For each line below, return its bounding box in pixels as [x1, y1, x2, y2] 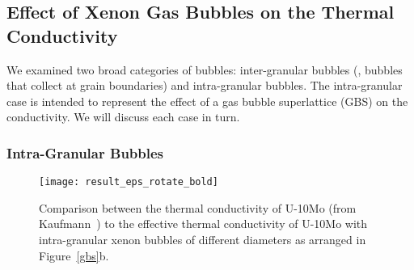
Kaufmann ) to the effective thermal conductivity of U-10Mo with [39, 215, 368, 232]
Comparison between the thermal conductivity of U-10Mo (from [39, 199, 357, 216]
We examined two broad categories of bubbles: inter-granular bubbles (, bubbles [6, 61, 403, 78]
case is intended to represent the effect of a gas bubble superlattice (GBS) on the [6, 92, 408, 109]
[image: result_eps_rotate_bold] [39, 176, 218, 188]
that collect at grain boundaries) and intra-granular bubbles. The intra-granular [6, 77, 403, 94]
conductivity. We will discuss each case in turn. [6, 108, 240, 125]
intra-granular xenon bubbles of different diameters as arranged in [39, 231, 366, 248]
